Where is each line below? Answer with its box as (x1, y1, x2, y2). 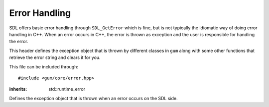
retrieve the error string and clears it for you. (9, 54, 101, 60)
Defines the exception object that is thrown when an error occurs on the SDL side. (9, 95, 178, 101)
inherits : (9, 86, 27, 92)
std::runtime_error (48, 86, 86, 92)
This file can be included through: (9, 63, 79, 69)
